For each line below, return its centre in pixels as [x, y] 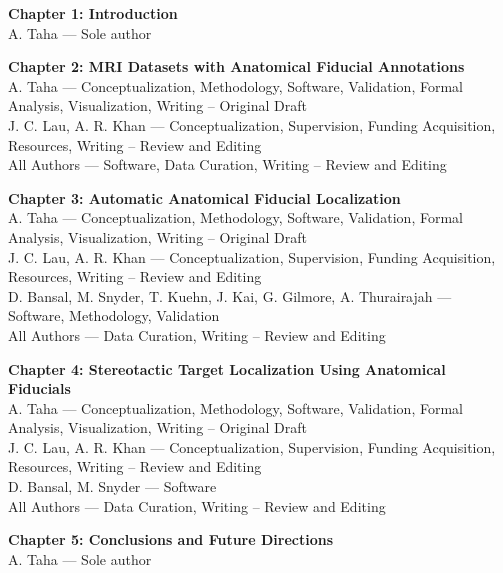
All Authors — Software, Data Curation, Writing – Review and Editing [227, 164]
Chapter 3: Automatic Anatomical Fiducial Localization [204, 197]
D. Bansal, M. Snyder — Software [112, 486]
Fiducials [39, 388]
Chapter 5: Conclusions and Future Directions [171, 539]
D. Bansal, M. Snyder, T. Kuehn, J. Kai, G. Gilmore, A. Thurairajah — [230, 295]
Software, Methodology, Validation [114, 315]
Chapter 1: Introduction [93, 13]
